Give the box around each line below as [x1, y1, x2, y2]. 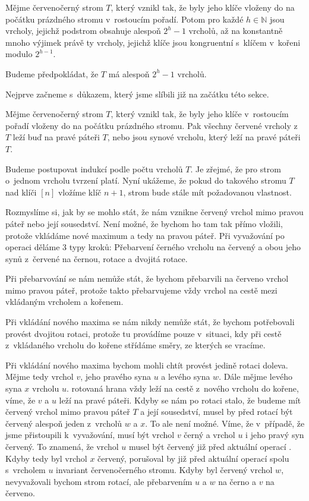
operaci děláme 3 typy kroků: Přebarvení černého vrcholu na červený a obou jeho [5, 241, 301, 253]
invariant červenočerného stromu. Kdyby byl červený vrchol [56, 464, 273, 476]
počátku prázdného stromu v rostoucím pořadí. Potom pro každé [5, 12, 244, 25]
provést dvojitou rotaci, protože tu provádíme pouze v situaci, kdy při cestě [5, 327, 282, 339]
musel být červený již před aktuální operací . [128, 440, 292, 452]
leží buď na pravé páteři [12, 131, 100, 143]
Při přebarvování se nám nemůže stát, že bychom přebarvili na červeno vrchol [5, 272, 289, 285]
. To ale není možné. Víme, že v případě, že [145, 417, 305, 429]
